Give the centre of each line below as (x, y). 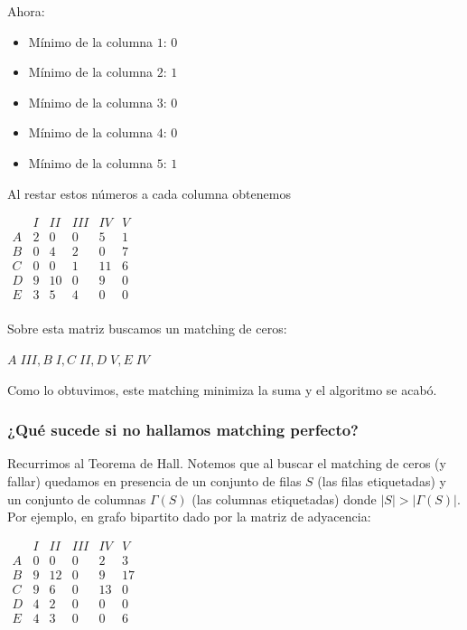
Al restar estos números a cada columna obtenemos (149, 193)
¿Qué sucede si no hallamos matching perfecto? (183, 430)
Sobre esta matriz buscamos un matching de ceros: (147, 329)
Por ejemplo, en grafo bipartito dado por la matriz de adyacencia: (189, 517)
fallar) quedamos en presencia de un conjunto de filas (154, 480)
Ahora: (26, 11)
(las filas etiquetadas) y (382, 480)
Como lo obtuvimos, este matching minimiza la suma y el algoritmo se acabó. (222, 389)
